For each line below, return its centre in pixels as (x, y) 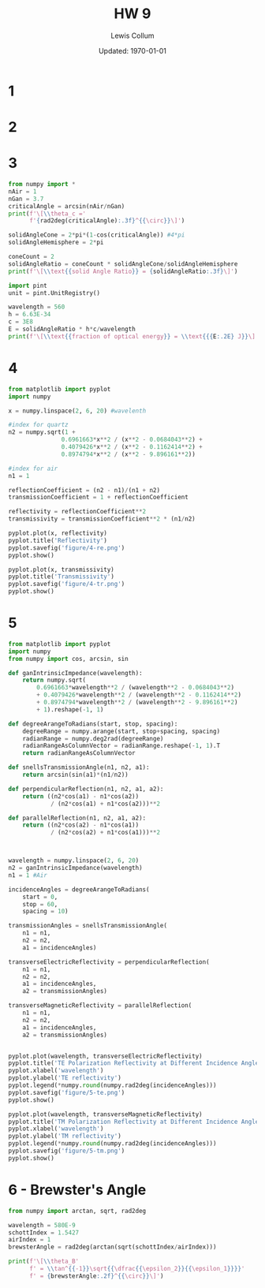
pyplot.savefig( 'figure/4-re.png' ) (67, 548)
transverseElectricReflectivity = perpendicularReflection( (109, 962)
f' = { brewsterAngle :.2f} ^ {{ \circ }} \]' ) (96, 1276)
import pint (28, 286)
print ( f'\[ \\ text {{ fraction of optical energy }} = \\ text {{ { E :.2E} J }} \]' (134, 336)
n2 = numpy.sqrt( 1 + (42, 432)
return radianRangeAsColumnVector (79, 753)
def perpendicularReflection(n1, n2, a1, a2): (86, 789)
